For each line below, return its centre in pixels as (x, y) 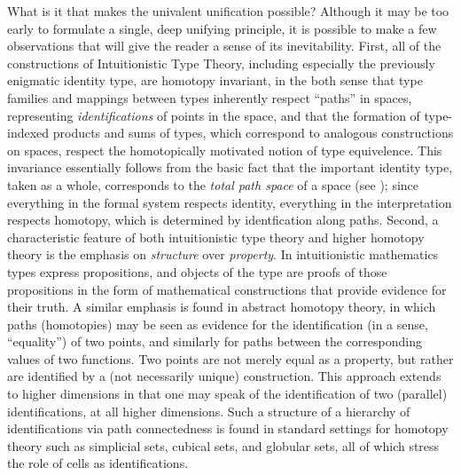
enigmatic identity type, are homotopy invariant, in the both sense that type (215, 80)
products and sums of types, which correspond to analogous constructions (253, 133)
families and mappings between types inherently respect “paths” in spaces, (210, 97)
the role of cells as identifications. (98, 463)
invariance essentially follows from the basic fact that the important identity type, (230, 167)
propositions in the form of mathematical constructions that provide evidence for (227, 289)
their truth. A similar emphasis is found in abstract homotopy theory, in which (222, 307)
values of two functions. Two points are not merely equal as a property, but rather (230, 358)
